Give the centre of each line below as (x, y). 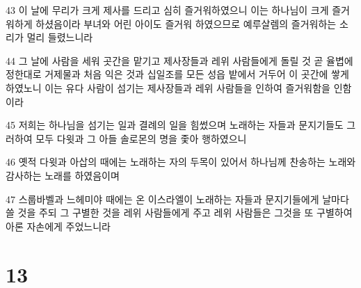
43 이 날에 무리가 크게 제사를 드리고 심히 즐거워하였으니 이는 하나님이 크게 (167, 10)
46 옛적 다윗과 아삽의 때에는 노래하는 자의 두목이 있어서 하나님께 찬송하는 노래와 (181, 162)
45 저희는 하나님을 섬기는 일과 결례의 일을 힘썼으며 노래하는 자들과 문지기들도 (175, 125)
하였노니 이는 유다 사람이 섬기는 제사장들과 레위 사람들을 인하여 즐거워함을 (168, 87)
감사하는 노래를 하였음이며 (63, 175)
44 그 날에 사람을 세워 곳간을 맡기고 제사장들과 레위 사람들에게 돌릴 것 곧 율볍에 (179, 60)
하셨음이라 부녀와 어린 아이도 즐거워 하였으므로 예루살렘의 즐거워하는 (186, 23)
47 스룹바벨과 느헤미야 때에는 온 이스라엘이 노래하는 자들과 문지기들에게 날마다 (177, 199)
